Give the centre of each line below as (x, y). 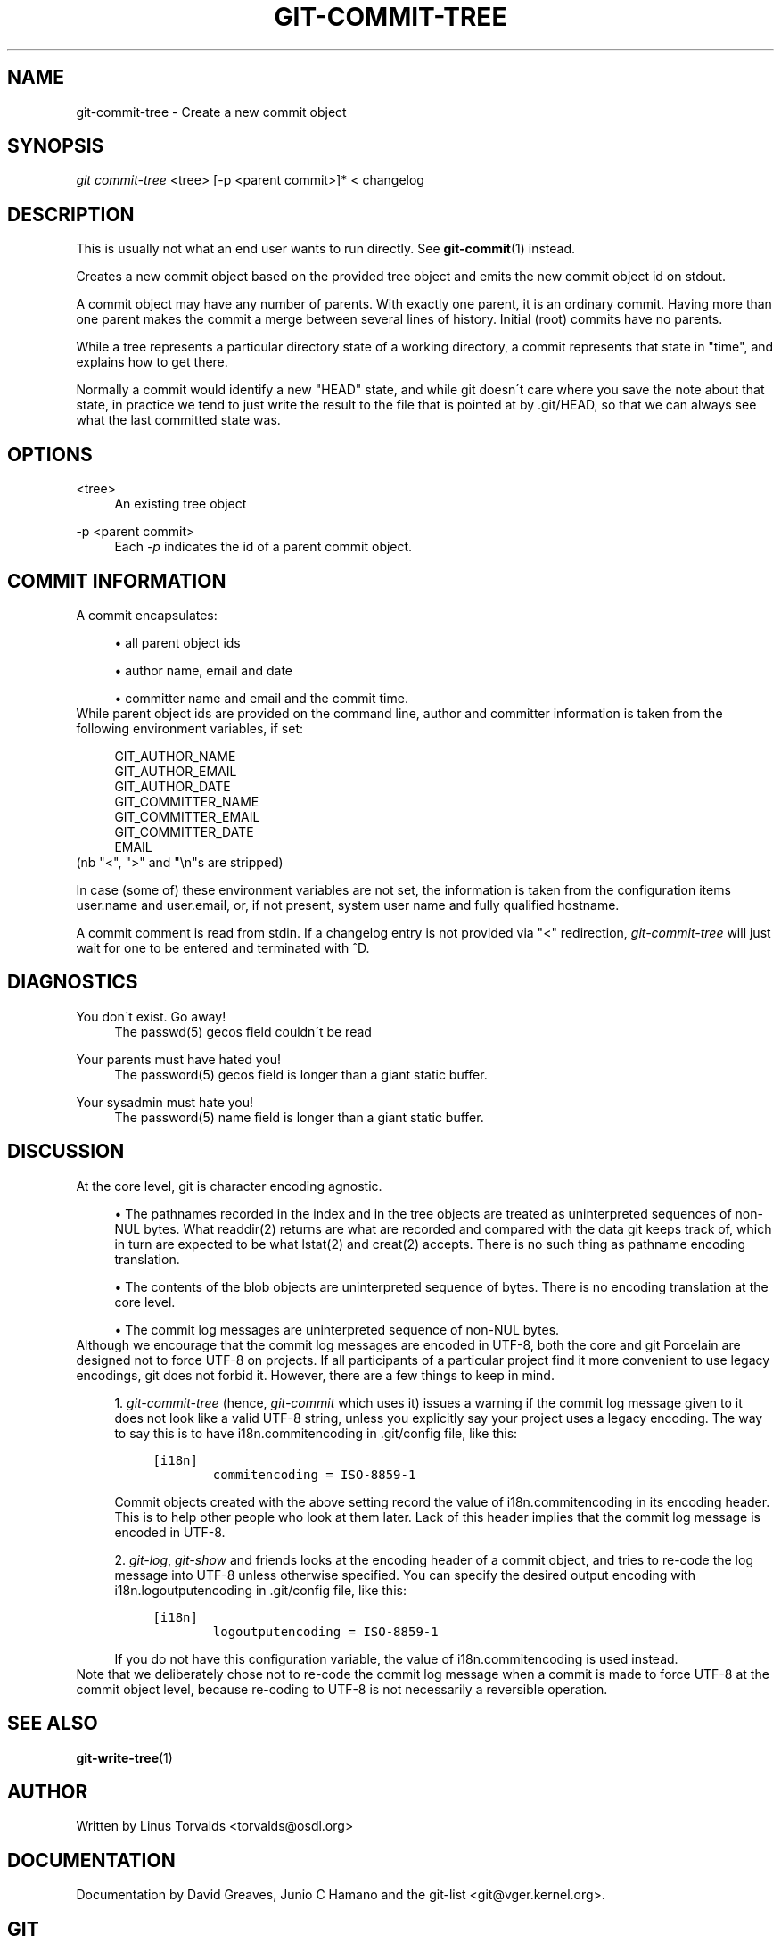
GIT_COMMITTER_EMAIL (187, 816)
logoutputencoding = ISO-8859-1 (325, 1631)
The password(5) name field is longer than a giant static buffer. (299, 1117)
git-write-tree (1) (124, 1757)
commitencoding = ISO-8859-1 (314, 1474)
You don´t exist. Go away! (151, 1016)
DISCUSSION (66, 1152)
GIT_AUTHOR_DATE (173, 786)
